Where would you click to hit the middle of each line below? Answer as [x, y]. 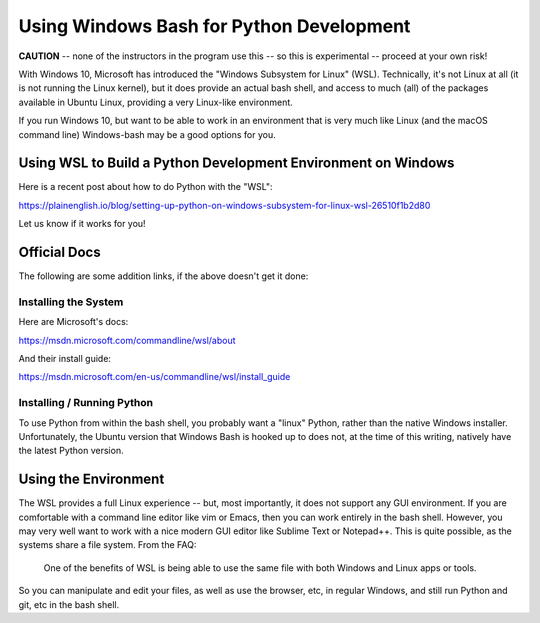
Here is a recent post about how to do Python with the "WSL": [145, 187]
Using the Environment [91, 479]
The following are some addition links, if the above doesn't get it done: [163, 276]
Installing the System [71, 302]
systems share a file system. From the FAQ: [107, 545]
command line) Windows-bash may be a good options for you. [147, 134]
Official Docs [59, 252]
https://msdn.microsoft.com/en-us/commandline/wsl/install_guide [154, 377]
